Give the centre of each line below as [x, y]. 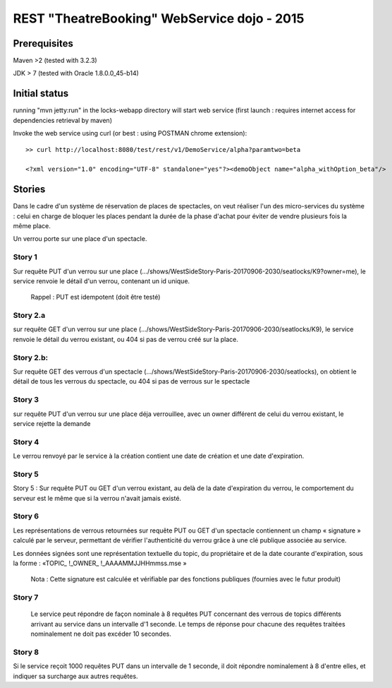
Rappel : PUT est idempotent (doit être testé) [96, 297]
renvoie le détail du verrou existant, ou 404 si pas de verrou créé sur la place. [126, 339]
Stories [29, 190]
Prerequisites [43, 43]
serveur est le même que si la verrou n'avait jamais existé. [97, 498]
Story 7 [26, 598]
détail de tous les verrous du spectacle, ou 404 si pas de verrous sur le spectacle [131, 381]
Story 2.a [29, 316]
